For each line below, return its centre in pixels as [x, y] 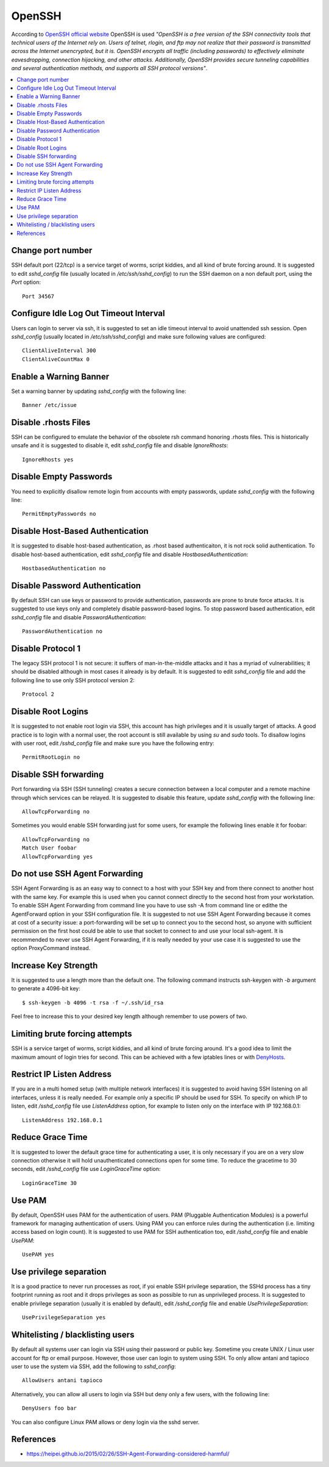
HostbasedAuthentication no [64, 568]
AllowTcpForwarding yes [58, 856]
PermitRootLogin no [51, 757]
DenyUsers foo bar [50, 1408]
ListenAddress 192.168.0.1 [62, 1120]
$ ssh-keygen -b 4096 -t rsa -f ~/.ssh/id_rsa [93, 1003]
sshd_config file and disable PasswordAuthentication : [79, 617]
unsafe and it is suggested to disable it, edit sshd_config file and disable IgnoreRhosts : [120, 445]
